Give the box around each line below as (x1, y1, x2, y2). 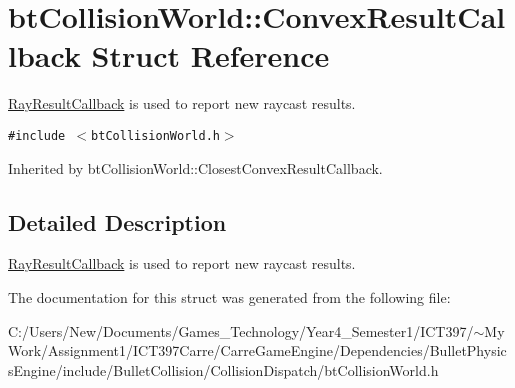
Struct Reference (91, 35, 330, 76)
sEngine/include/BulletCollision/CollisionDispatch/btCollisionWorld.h (8, 359, 439, 380)
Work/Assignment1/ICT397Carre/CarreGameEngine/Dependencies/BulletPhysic (8, 340, 507, 361)
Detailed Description (8, 206, 227, 237)
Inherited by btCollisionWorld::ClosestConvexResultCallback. (8, 157, 383, 178)
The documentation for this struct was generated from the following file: (8, 286, 451, 307)
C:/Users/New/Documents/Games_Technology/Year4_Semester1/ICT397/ (8, 320, 474, 341)
